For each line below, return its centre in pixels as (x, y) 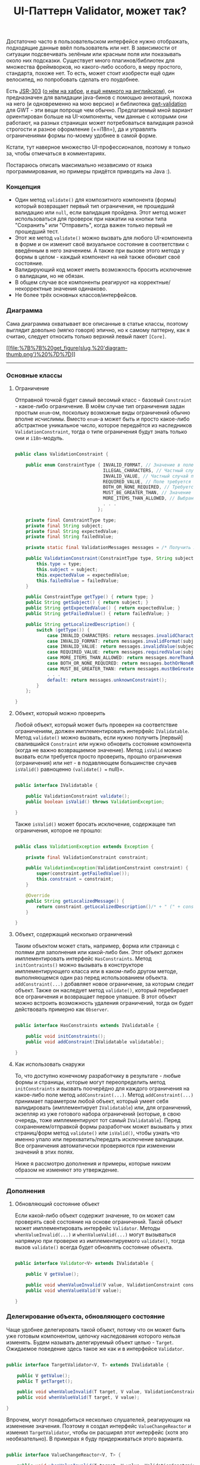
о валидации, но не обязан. (49, 276)
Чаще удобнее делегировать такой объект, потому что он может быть (96, 1329)
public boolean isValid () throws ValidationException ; (95, 802)
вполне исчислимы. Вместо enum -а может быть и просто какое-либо (102, 419)
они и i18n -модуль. (39, 438)
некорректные (33, 289)
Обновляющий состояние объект (57, 1204)
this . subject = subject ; (67, 569)
